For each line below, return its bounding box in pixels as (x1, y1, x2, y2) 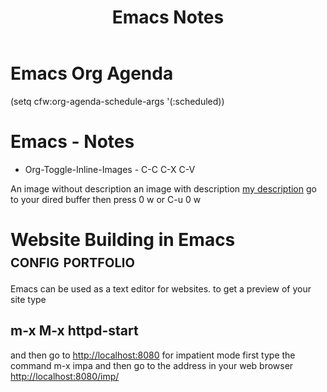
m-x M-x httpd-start (10, 322, 139, 340)
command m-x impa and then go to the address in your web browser (10, 359, 294, 371)
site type (10, 293, 47, 305)
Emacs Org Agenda (10, 62, 174, 85)
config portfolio (10, 250, 135, 273)
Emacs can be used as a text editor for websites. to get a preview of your (10, 282, 312, 295)
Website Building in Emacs (10, 229, 236, 251)
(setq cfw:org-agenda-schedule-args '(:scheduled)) (10, 95, 225, 107)
